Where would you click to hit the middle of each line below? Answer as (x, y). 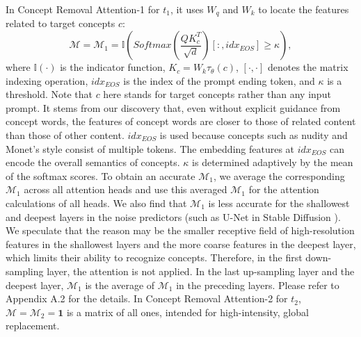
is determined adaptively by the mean (273, 162)
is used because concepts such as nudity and (254, 135)
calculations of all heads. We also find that (96, 203)
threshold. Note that (49, 94)
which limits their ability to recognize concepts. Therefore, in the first (154, 257)
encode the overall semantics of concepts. (93, 162)
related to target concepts (61, 23)
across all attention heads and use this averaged (126, 189)
